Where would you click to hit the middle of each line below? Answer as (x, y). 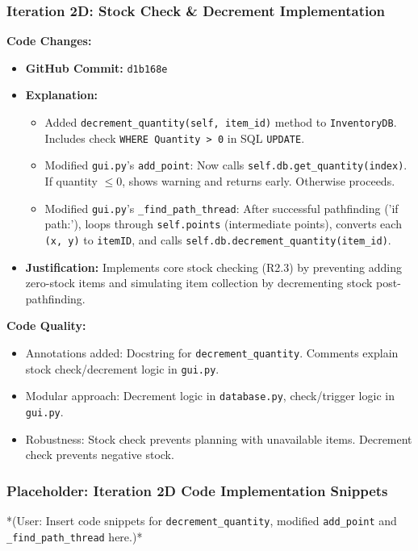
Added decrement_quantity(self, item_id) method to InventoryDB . (221, 122)
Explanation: (62, 95)
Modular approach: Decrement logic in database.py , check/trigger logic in (210, 396)
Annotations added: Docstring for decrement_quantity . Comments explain (212, 352)
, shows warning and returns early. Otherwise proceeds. (259, 181)
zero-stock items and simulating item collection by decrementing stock (199, 283)
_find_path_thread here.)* (75, 536)
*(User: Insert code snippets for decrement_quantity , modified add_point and (202, 520)
